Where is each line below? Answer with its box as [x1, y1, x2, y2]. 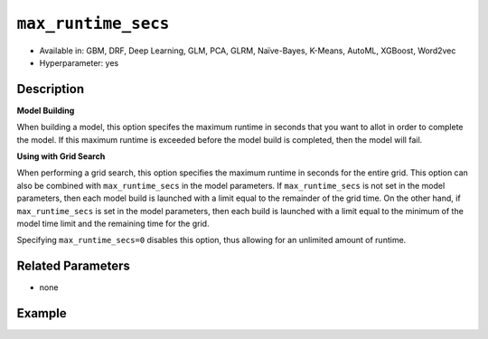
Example [16, 306, 67, 321]
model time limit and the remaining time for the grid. [16, 218, 210, 229]
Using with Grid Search [16, 151, 106, 162]
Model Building [16, 105, 75, 116]
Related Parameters [16, 259, 131, 274]
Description [16, 81, 85, 97]
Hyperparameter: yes [39, 57, 119, 68]
